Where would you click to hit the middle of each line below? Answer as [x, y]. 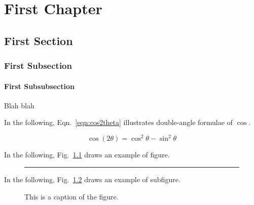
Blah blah [19, 105]
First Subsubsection [39, 86]
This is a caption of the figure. [71, 196]
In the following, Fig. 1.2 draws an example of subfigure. [92, 179]
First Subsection [38, 66]
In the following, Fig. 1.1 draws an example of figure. [87, 155]
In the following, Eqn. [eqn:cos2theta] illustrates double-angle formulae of [118, 122]
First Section [39, 40]
